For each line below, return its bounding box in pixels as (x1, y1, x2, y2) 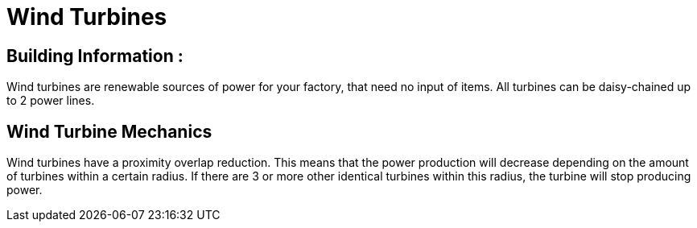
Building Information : (6, 45, 184, 66)
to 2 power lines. (6, 93, 95, 108)
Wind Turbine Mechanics (6, 121, 212, 142)
